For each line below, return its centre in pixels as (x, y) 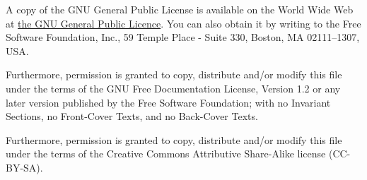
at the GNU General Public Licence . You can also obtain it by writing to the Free (183, 23)
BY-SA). (24, 167)
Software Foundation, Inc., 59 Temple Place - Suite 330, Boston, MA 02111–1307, (183, 37)
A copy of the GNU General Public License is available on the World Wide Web (180, 9)
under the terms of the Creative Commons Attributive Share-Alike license (166, 154)
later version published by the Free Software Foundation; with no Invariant (168, 102)
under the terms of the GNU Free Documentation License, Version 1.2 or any (173, 88)
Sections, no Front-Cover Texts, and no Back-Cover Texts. (132, 116)
